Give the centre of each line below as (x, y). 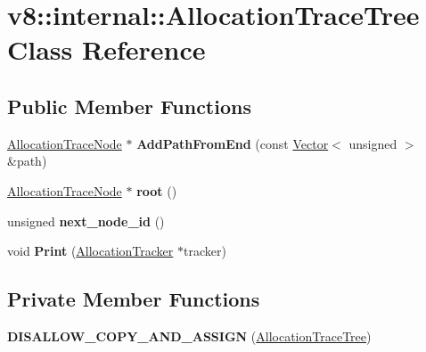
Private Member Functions (134, 299)
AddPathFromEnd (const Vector (233, 143)
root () (157, 190)
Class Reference (106, 49)
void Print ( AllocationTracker (90, 251)
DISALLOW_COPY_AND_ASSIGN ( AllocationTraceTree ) (189, 336)
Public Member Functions (129, 106)
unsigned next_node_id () (86, 221)
